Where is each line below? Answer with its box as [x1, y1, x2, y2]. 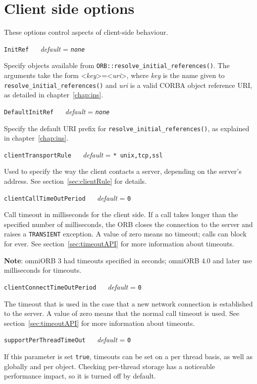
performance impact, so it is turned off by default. [4, 371, 156, 381]
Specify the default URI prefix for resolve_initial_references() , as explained [4, 123, 250, 133]
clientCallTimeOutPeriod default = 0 [4, 192, 131, 203]
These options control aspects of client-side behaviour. [4, 27, 168, 37]
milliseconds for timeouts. [4, 265, 82, 275]
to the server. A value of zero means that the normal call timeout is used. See [4, 308, 240, 318]
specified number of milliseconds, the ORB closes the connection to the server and [4, 219, 253, 229]
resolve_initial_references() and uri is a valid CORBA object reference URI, [4, 79, 253, 90]
